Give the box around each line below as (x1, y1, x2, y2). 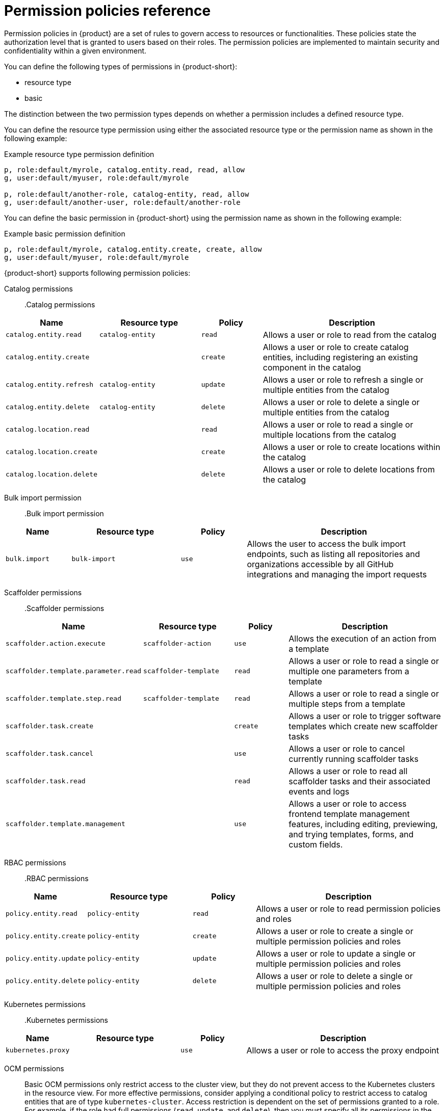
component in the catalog (263, 362, 361, 373)
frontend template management (289, 808, 410, 819)
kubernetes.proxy (6, 1046, 70, 1054)
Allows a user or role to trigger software (289, 710, 441, 721)
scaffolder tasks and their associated (289, 776, 431, 786)
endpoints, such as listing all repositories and (247, 548, 420, 559)
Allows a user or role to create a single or (256, 925, 413, 936)
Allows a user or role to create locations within (263, 441, 440, 452)
